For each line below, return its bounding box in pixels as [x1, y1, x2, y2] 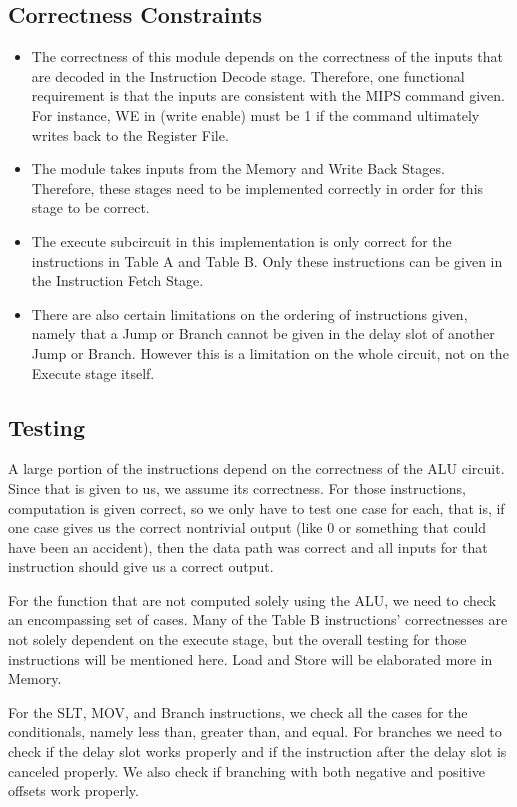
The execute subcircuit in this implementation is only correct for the [31, 230, 452, 251]
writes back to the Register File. [31, 124, 229, 145]
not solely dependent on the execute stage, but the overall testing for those [8, 629, 467, 650]
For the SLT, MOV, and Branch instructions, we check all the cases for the [8, 701, 468, 722]
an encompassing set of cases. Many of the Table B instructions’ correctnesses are [8, 609, 508, 630]
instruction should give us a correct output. [8, 556, 274, 577]
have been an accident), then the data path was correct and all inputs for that [8, 536, 488, 557]
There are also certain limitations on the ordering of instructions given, [31, 303, 468, 324]
